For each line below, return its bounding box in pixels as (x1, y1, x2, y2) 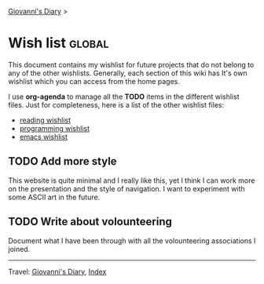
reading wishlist (19, 115, 71, 125)
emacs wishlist (19, 132, 68, 141)
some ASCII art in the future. (8, 192, 101, 202)
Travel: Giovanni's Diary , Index (8, 267, 107, 276)
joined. (8, 244, 31, 253)
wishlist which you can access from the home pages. (8, 76, 181, 86)
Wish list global (8, 35, 109, 52)
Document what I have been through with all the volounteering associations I (8, 235, 256, 246)
